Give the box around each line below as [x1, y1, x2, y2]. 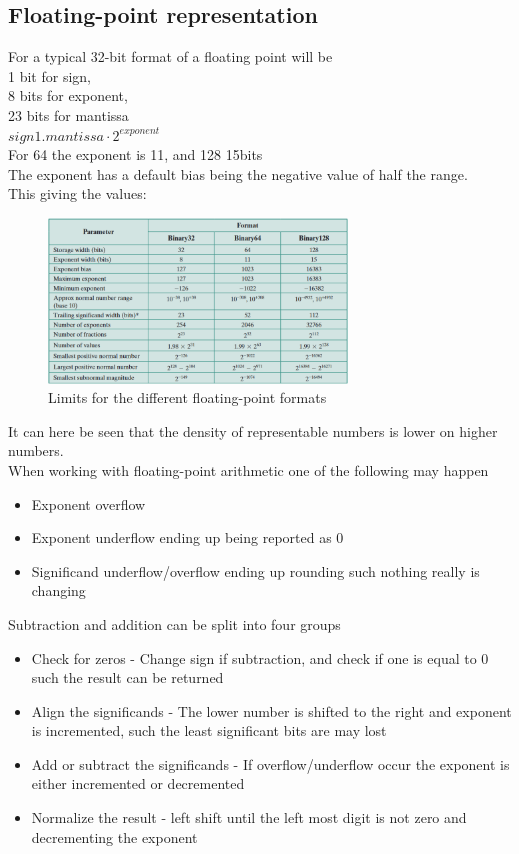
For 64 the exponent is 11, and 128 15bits [8, 144, 263, 165]
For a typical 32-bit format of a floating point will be [8, 46, 333, 67]
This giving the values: [8, 183, 147, 204]
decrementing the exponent [31, 826, 198, 847]
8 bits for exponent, [8, 85, 128, 106]
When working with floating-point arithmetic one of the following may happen [8, 459, 489, 480]
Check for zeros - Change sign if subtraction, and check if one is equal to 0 [31, 647, 489, 668]
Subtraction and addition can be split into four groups [8, 613, 341, 634]
